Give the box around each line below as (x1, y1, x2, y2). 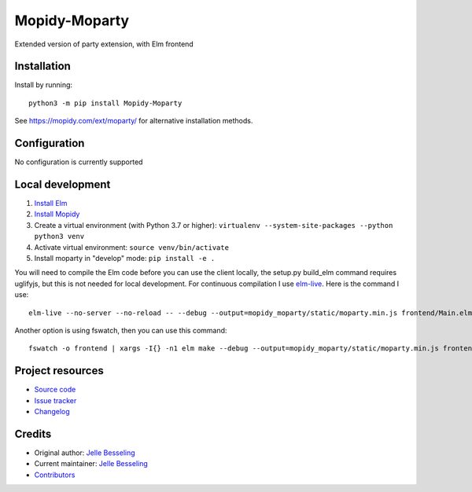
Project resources (14, 364, 104, 377)
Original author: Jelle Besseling (34, 448, 135, 457)
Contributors (34, 470, 76, 479)
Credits (14, 427, 52, 440)
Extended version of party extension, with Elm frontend (14, 39, 194, 49)
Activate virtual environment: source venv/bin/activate (34, 242, 230, 252)
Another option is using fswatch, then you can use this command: (14, 325, 227, 335)
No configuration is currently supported (14, 157, 143, 167)
